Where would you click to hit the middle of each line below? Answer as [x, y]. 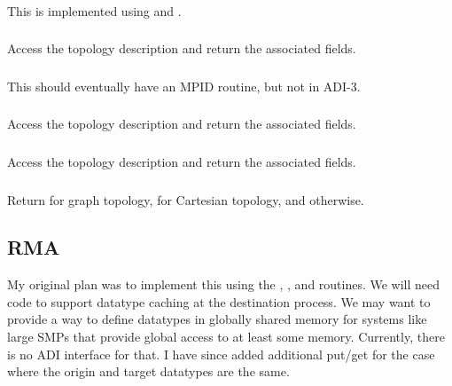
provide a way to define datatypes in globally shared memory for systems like [217, 319]
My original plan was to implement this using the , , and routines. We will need [224, 284]
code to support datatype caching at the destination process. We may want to [219, 301]
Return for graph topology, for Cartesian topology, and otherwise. [186, 199]
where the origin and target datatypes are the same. [148, 371]
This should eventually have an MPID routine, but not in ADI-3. [184, 86]
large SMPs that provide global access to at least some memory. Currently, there [226, 337]
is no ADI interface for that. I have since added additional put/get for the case [221, 354]
